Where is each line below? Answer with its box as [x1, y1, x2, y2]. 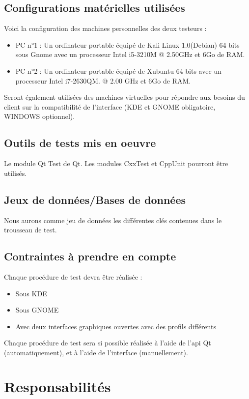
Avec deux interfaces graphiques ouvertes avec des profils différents [15, 321, 216, 331]
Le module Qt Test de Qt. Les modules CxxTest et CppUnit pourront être [4, 158, 228, 169]
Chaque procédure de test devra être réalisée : [4, 271, 142, 282]
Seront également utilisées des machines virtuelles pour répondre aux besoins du [4, 92, 245, 102]
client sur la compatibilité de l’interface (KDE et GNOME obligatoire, [4, 101, 216, 112]
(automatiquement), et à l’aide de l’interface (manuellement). [4, 347, 188, 357]
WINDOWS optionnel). [4, 111, 75, 121]
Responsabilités [4, 376, 111, 396]
